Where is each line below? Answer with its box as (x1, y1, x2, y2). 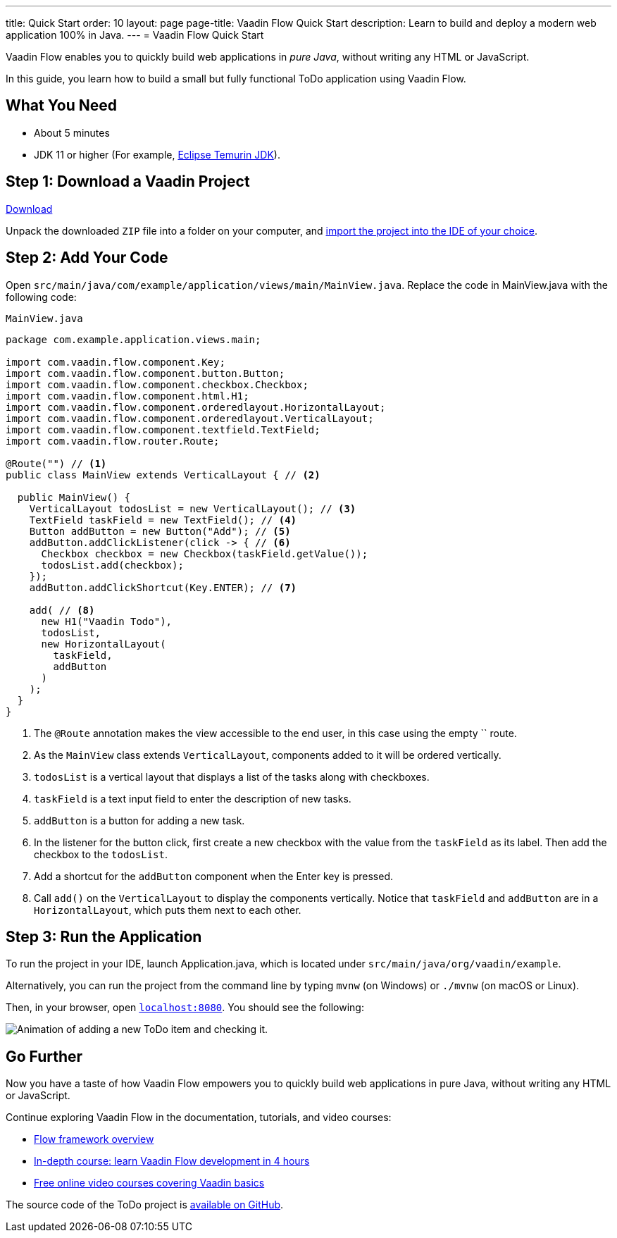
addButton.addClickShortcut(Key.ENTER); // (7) (29, 581, 297, 593)
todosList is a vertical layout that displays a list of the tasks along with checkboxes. (34, 770, 430, 783)
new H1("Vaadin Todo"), (41, 615, 173, 627)
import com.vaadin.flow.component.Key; (6, 356, 225, 368)
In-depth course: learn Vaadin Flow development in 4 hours (34, 1155, 310, 1168)
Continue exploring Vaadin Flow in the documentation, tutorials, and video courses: (6, 1111, 392, 1124)
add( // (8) (29, 604, 95, 616)
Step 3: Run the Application (6, 927, 202, 946)
